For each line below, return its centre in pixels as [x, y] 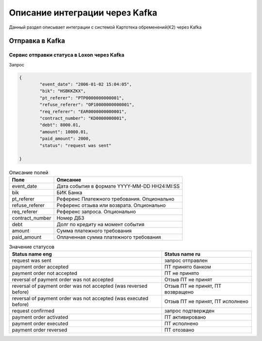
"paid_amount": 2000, [65, 139]
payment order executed [40, 324]
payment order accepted [40, 267]
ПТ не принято [182, 273]
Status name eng [32, 254]
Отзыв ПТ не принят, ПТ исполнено [206, 302]
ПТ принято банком [188, 267]
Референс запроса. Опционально [96, 211]
